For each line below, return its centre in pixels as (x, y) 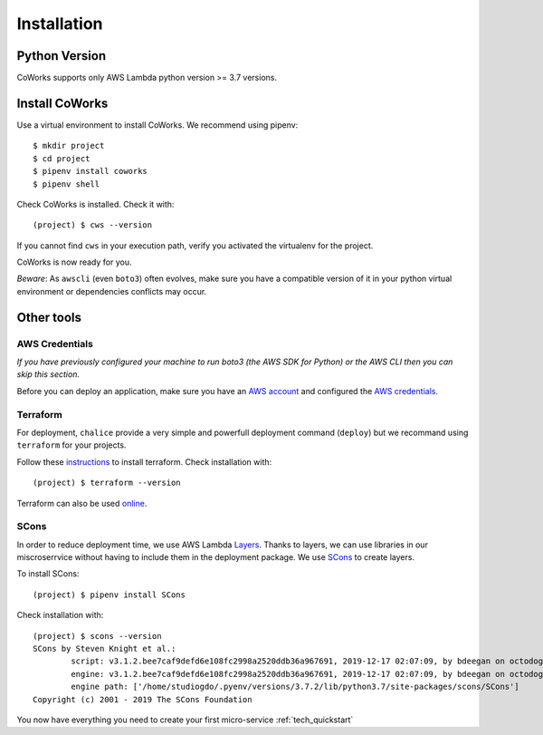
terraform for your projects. (71, 445)
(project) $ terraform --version (107, 483)
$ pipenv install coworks (90, 171)
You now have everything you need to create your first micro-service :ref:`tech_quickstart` (185, 720)
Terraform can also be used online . (82, 503)
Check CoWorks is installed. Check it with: (95, 204)
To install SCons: (48, 574)
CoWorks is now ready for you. (74, 262)
